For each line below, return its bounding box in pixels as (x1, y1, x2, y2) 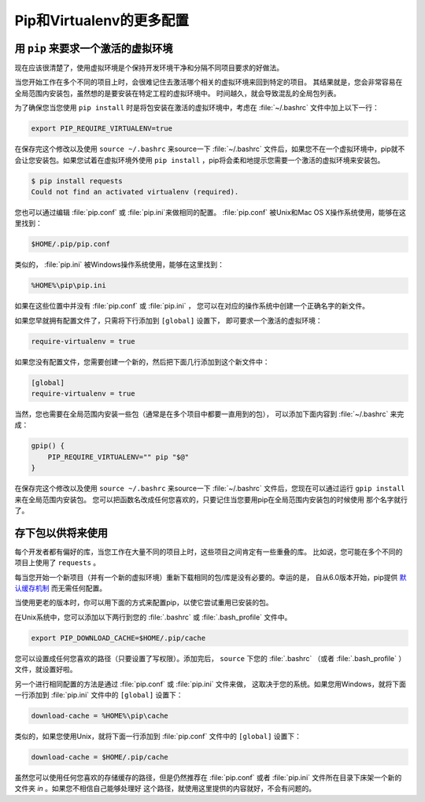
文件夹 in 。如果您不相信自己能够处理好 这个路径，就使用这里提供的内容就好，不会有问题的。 (14, 784, 316, 793)
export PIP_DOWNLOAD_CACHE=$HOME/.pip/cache (31, 634, 206, 642)
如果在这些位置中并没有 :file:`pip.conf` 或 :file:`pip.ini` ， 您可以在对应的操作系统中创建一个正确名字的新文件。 (14, 301, 370, 311)
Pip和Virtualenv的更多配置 (14, 12, 189, 29)
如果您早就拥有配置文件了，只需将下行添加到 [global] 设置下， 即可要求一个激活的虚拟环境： (14, 316, 323, 325)
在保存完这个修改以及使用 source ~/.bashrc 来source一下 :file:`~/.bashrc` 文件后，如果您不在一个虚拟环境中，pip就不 (14, 144, 405, 153)
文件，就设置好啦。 (14, 665, 77, 674)
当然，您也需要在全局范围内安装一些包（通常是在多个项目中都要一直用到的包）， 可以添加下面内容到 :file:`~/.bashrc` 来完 (14, 409, 405, 419)
